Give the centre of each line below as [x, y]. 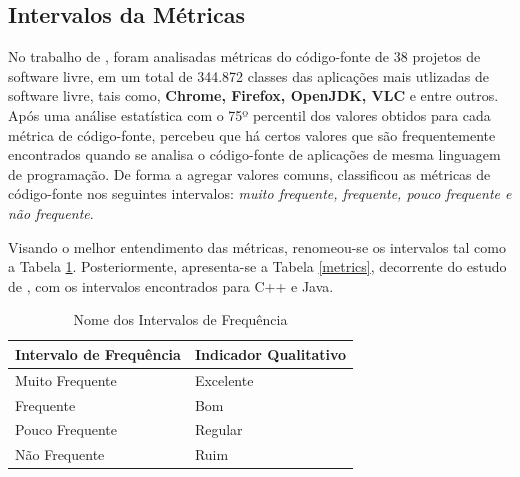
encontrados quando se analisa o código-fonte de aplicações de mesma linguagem [254, 154]
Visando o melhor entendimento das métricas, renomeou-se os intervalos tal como [257, 246]
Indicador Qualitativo [270, 353]
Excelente [224, 379]
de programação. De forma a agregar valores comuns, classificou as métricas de [249, 173]
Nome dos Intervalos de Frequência [180, 319]
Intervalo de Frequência [98, 353]
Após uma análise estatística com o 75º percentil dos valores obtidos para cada [249, 114]
